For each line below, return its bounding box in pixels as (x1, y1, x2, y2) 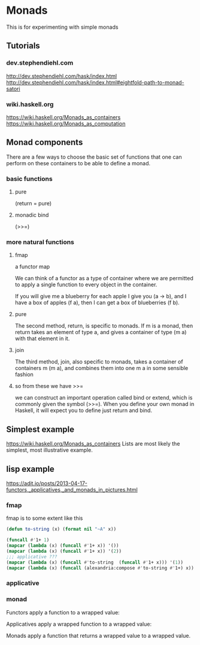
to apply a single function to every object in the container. (14, 281, 157, 288)
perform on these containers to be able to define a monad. (6, 159, 151, 166)
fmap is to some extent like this (6, 514, 83, 522)
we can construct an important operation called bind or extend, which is (14, 394, 193, 401)
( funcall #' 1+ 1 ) (6, 537, 50, 543)
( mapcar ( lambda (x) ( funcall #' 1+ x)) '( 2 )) (6, 548, 122, 554)
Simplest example (6, 424, 75, 434)
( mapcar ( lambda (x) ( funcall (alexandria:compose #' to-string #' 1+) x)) (6, 565, 195, 571)
